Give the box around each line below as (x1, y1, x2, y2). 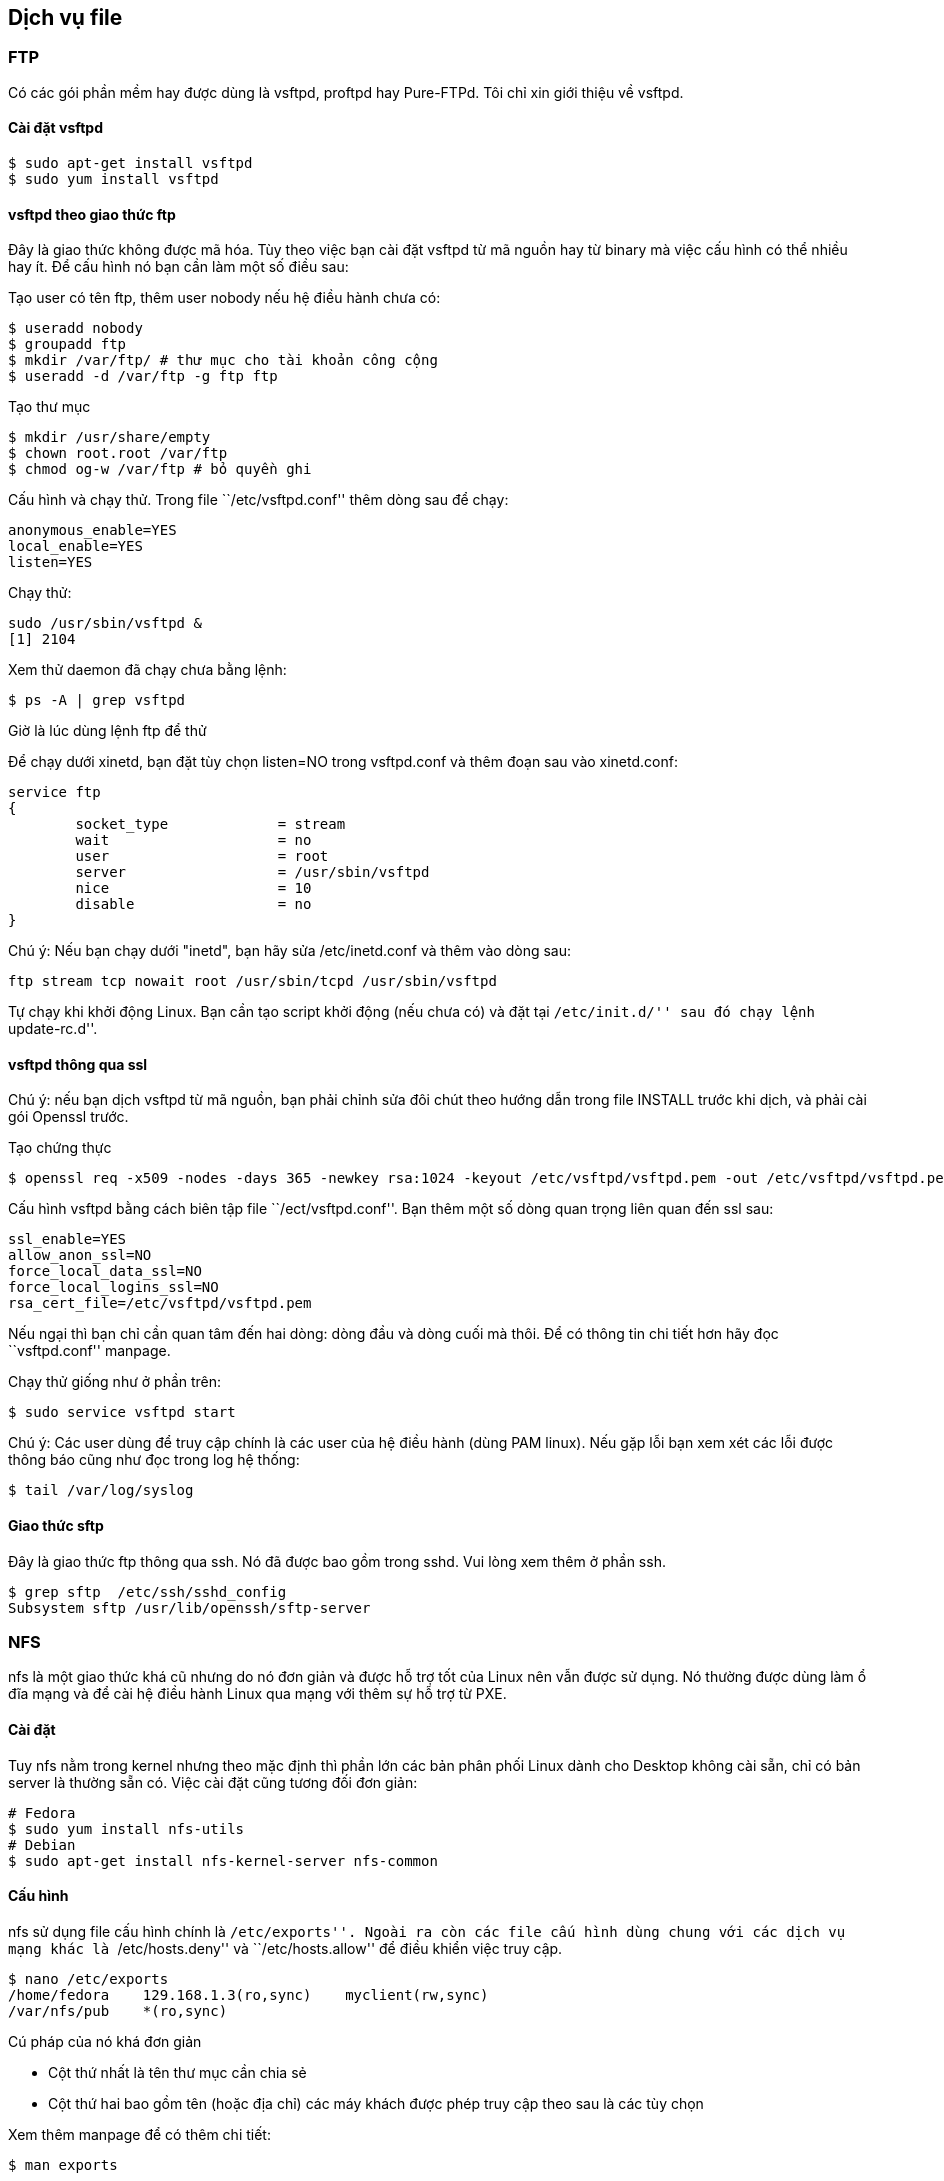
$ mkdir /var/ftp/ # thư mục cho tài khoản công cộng (8, 352, 438, 369)
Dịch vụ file (8, 5, 123, 30)
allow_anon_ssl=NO (8, 1247, 152, 1264)
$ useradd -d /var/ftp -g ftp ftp (8, 368, 278, 385)
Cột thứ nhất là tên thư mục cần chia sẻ (48, 2063, 307, 2081)
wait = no (75, 832, 312, 849)
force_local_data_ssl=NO (8, 1263, 202, 1280)
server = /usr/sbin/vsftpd (75, 864, 430, 881)
